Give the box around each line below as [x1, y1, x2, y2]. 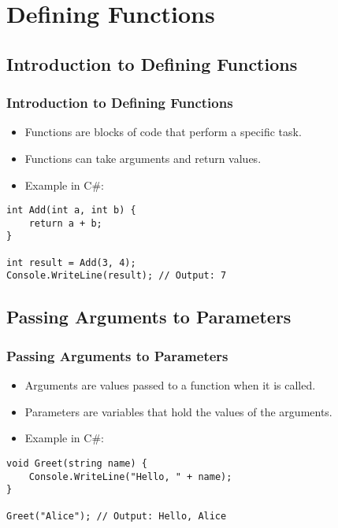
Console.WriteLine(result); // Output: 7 [6, 270, 227, 282]
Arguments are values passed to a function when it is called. [24, 377, 316, 393]
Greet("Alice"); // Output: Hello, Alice [6, 510, 227, 522]
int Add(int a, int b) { [6, 205, 136, 216]
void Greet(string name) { [6, 457, 147, 469]
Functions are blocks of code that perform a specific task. [24, 124, 302, 140]
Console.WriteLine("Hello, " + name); [28, 471, 232, 482]
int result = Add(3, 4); [6, 257, 136, 268]
